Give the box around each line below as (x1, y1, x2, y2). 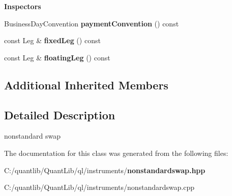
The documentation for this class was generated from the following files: (4, 147, 228, 158)
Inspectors (4, 1, 41, 11)
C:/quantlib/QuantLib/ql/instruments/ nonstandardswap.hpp (4, 165, 206, 175)
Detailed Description (4, 107, 115, 122)
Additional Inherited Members (4, 77, 168, 92)
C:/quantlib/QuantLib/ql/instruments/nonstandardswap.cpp (4, 182, 195, 192)
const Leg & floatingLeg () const (4, 52, 110, 62)
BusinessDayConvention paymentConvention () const (4, 18, 179, 28)
